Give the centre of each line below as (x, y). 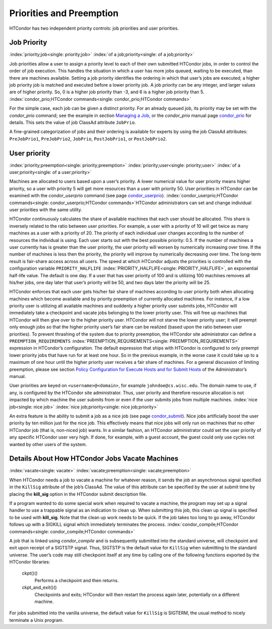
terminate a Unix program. (37, 620)
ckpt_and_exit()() (40, 588)
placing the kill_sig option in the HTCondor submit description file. (78, 494)
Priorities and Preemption (64, 13)
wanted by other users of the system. (48, 444)
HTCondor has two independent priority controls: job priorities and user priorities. (94, 28)
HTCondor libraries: (30, 562)
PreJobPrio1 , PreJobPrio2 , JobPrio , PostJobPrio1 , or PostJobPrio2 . (88, 139)
